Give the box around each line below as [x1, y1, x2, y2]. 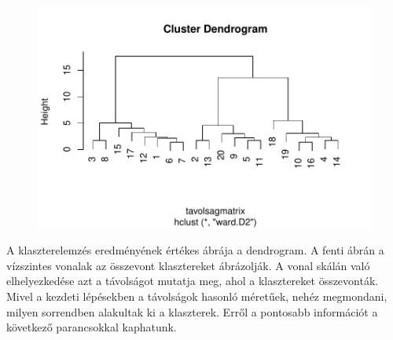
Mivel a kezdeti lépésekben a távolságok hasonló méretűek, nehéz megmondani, [6, 288, 387, 305]
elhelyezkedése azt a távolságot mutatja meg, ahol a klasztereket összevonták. [6, 272, 379, 289]
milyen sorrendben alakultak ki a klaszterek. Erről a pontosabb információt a [6, 303, 378, 320]
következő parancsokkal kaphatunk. [6, 319, 177, 335]
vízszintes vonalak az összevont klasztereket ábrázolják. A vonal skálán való [6, 257, 370, 273]
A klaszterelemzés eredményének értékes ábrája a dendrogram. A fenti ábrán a [6, 242, 384, 258]
